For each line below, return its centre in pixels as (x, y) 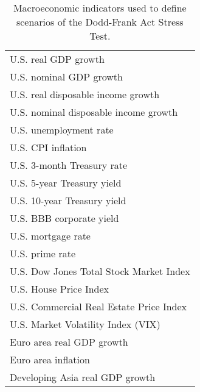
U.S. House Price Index (60, 289)
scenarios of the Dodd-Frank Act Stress (100, 22)
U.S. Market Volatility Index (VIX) (85, 324)
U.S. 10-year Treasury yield (68, 200)
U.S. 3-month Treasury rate (69, 165)
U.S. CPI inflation (48, 147)
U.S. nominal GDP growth (66, 77)
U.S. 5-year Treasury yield (66, 183)
